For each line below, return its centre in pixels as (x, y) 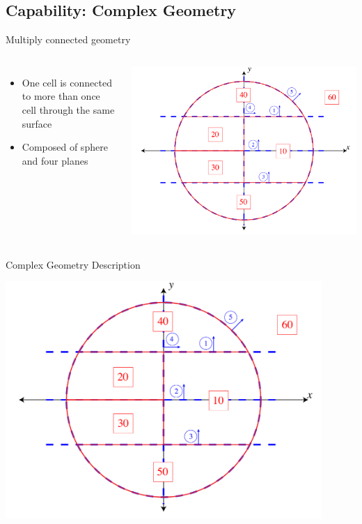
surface (37, 123)
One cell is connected (67, 82)
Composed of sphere (65, 147)
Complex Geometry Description (73, 264)
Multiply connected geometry (68, 39)
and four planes (55, 160)
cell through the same (68, 109)
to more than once (61, 96)
